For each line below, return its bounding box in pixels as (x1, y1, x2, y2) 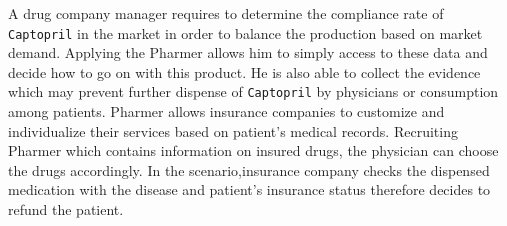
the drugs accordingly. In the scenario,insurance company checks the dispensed (8, 159, 490, 180)
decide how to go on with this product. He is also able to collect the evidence (8, 61, 481, 82)
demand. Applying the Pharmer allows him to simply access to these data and (8, 42, 488, 63)
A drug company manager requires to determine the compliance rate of (8, 3, 444, 23)
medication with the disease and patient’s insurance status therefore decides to (8, 179, 491, 200)
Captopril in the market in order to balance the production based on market (8, 22, 483, 43)
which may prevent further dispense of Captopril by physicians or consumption (8, 81, 499, 102)
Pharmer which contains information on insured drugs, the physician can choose (8, 140, 499, 161)
